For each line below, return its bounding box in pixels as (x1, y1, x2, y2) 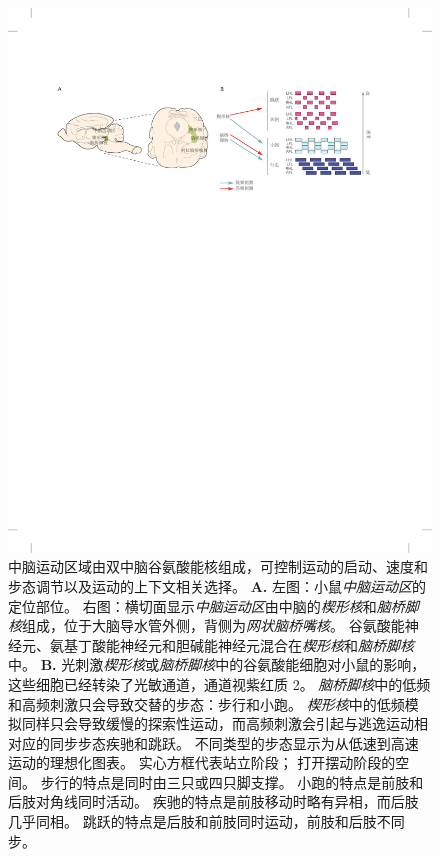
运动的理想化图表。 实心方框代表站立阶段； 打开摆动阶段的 (8, 752, 396, 773)
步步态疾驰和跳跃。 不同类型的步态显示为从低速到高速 (63, 732, 419, 753)
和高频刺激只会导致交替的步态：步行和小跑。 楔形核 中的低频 (8, 693, 405, 714)
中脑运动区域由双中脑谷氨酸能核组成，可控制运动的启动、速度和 (8, 556, 428, 577)
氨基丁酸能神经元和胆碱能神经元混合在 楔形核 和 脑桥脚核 (49, 634, 414, 655)
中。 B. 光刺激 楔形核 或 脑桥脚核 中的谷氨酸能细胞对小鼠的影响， (8, 654, 426, 675)
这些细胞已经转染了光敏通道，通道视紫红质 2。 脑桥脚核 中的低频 (8, 673, 431, 694)
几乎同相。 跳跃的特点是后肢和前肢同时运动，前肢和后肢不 (8, 811, 391, 832)
